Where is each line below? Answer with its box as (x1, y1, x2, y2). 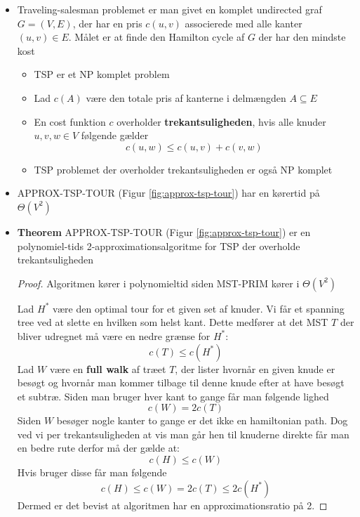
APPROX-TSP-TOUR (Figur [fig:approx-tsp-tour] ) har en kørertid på (17, 185, 320, 200)
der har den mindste (258, 30, 346, 44)
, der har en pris (72, 15, 142, 30)
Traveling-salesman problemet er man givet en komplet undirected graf (17, 2, 322, 16)
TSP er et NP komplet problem (34, 67, 170, 81)
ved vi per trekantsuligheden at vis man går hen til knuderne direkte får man (17, 426, 349, 441)
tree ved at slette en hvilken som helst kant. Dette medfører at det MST (17, 315, 328, 329)
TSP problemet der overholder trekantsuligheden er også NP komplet (34, 162, 333, 176)
